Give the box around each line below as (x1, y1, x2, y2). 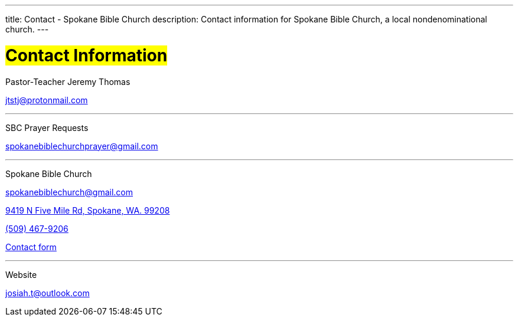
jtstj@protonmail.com (5, 94, 88, 105)
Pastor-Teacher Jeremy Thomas (5, 76, 131, 87)
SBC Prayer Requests (5, 122, 89, 133)
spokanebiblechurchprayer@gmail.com (5, 140, 158, 151)
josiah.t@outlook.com (5, 287, 90, 298)
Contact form (5, 241, 57, 252)
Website (5, 269, 37, 280)
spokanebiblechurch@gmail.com (5, 186, 133, 197)
